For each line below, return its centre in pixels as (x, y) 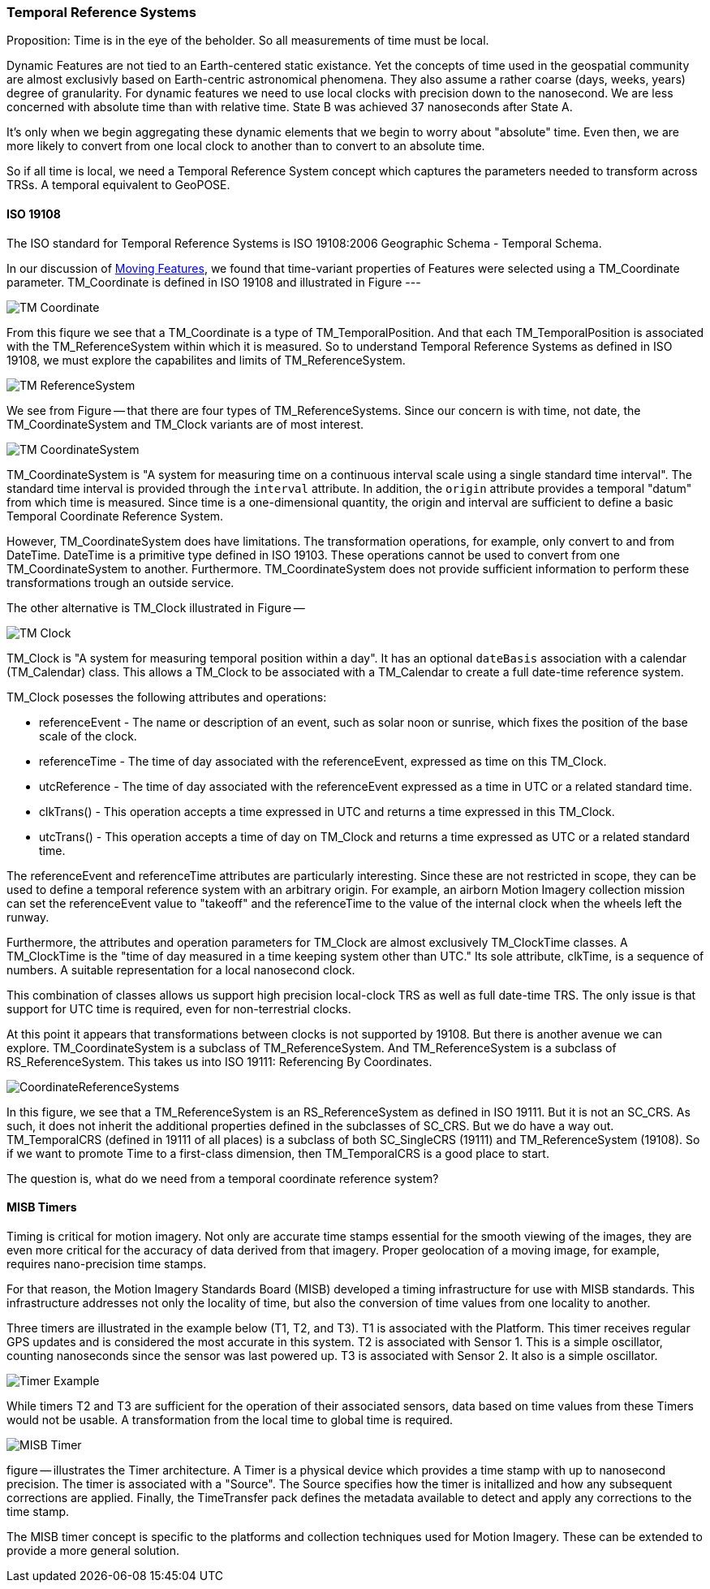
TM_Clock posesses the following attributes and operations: (167, 697)
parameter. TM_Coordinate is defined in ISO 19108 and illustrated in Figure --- (214, 282)
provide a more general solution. (93, 1550)
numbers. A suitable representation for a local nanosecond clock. (181, 969)
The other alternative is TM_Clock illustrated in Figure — (156, 607)
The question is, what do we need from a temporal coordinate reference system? (223, 1178)
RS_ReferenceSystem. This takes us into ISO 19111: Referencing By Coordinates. (219, 1061)
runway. (28, 917)
